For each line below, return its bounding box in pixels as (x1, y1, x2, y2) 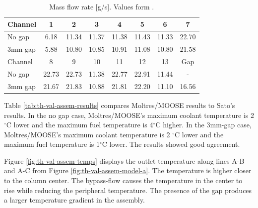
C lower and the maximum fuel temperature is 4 (6, 119, 153, 130)
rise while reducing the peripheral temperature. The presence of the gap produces (4, 185, 252, 195)
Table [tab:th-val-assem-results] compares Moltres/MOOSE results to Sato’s (4, 100, 235, 110)
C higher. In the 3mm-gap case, (155, 119, 252, 130)
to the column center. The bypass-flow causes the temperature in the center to (4, 175, 243, 186)
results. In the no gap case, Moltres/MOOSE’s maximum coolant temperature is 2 (4, 109, 255, 120)
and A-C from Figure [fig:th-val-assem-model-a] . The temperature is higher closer (4, 165, 252, 176)
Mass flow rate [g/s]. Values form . (49, 1, 154, 11)
